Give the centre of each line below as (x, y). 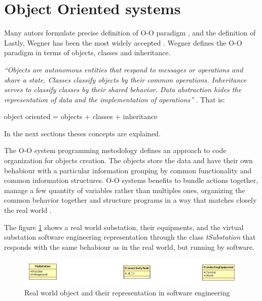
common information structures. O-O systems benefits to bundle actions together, (131, 180)
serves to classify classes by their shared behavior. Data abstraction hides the (123, 89)
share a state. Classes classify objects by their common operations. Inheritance (125, 79)
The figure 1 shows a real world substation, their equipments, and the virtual (124, 227)
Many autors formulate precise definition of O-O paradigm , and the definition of (130, 33)
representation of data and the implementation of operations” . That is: (115, 99)
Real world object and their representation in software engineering (127, 292)
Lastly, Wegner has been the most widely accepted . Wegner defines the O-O (123, 42)
